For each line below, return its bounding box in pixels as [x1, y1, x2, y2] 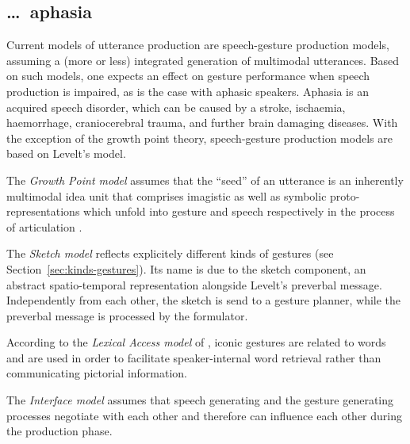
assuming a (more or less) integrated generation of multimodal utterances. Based [6, 52, 400, 68]
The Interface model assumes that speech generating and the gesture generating [6, 392, 394, 408]
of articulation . [6, 218, 82, 235]
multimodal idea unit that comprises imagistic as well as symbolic [6, 187, 327, 204]
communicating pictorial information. [6, 365, 188, 381]
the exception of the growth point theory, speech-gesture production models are [6, 129, 393, 146]
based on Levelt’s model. [6, 145, 126, 162]
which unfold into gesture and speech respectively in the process [83, 203, 395, 220]
